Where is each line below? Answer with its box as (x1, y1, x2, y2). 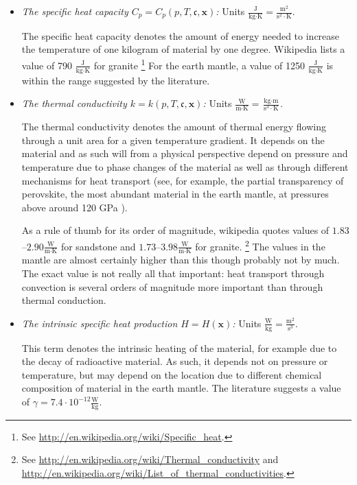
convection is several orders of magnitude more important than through (21, 279, 323, 294)
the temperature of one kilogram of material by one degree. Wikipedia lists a (21, 42, 345, 56)
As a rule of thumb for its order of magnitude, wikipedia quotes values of (21, 223, 330, 237)
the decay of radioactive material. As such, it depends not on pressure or (21, 354, 328, 368)
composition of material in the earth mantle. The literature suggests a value (21, 381, 341, 395)
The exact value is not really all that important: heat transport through (21, 266, 325, 281)
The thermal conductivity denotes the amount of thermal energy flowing (21, 119, 326, 134)
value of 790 (21, 58, 72, 72)
